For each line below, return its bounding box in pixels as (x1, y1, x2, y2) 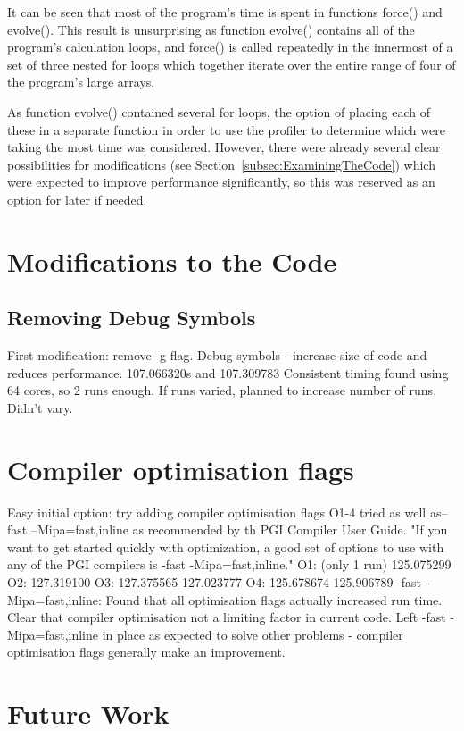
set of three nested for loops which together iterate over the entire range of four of (7, 55, 456, 73)
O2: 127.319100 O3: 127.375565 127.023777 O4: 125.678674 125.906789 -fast (7, 572, 422, 591)
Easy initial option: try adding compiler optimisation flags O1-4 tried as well (7, 502, 427, 521)
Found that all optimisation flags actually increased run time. (105, 590, 443, 609)
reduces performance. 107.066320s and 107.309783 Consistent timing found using (7, 363, 449, 382)
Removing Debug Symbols (7, 304, 256, 332)
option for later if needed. (7, 189, 147, 208)
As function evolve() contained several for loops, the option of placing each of (7, 102, 430, 121)
